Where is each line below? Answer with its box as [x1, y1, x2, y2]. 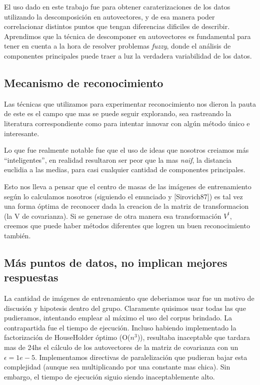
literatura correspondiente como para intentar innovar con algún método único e [4, 118, 250, 128]
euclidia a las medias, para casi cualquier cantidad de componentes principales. [4, 164, 245, 175]
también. [4, 230, 31, 240]
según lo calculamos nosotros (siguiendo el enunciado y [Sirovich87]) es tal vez [4, 191, 243, 201]
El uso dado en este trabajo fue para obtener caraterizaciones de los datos [4, 2, 230, 12]
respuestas [4, 269, 58, 285]
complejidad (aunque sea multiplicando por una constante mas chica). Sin [4, 361, 230, 372]
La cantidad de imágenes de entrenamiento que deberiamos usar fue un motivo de [4, 293, 254, 303]
